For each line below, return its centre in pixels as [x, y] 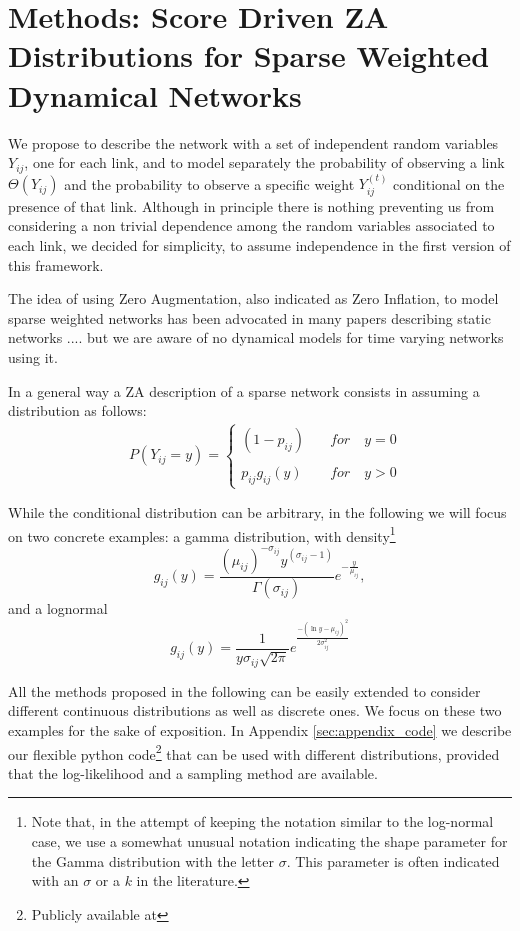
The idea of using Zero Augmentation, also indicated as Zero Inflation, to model [253, 298]
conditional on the [449, 183]
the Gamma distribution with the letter [152, 860]
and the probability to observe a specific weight [209, 183]
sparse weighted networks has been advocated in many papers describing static [249, 317]
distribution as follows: [77, 410]
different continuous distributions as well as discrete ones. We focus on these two [255, 710]
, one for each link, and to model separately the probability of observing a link [264, 162]
